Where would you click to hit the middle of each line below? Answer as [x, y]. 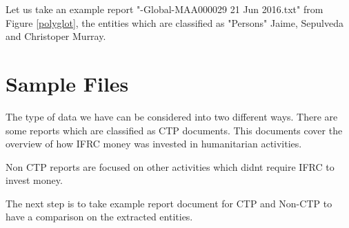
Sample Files [67, 83]
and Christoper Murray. [56, 36]
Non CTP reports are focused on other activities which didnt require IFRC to [170, 166]
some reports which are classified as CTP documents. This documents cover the [174, 130]
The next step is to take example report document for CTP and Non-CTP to [169, 203]
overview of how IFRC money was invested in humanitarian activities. [154, 144]
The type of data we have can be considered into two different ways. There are [172, 116]
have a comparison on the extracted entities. [99, 217]
